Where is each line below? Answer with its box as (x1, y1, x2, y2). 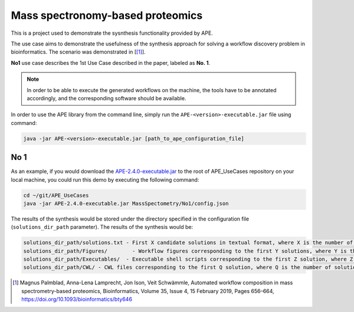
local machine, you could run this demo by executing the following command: (11, 176, 199, 183)
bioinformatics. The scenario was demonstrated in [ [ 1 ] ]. (11, 48, 146, 55)
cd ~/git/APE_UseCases (23, 192, 89, 199)
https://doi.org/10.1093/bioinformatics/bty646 (21, 295, 133, 303)
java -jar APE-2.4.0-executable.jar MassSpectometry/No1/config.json (23, 200, 229, 206)
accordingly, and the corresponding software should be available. (27, 94, 186, 101)
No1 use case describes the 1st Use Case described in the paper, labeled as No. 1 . (11, 59, 211, 66)
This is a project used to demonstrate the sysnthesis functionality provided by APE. (11, 29, 214, 37)
